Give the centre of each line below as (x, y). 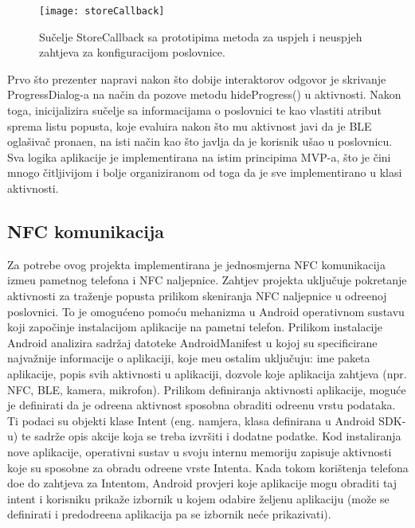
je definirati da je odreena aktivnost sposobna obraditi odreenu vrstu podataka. (202, 405)
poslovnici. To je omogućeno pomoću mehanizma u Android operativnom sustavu (206, 311)
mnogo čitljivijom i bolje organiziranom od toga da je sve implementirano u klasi (205, 172)
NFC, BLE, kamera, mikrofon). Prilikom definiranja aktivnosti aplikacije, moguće (207, 389)
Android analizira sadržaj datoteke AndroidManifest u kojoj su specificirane (192, 342)
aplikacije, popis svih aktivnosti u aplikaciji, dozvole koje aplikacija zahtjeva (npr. (207, 373)
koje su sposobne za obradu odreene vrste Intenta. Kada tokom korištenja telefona (208, 467)
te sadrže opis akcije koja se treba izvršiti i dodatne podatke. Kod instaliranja (211, 436)
